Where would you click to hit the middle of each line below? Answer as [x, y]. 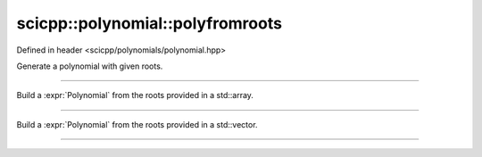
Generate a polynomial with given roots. [90, 66]
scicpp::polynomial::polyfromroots [150, 23]
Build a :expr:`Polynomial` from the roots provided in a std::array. [135, 95]
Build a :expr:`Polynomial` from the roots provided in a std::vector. [137, 124]
